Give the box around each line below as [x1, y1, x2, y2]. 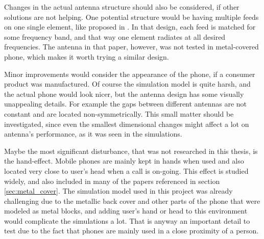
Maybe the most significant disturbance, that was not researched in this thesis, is [4, 145, 258, 156]
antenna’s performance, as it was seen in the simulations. [4, 128, 182, 139]
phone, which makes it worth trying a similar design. [4, 51, 169, 62]
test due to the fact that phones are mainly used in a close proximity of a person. [4, 225, 259, 236]
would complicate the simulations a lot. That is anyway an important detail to [4, 215, 250, 226]
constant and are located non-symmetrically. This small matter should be [4, 108, 234, 119]
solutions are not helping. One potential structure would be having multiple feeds [4, 11, 259, 22]
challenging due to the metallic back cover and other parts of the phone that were [4, 195, 260, 206]
